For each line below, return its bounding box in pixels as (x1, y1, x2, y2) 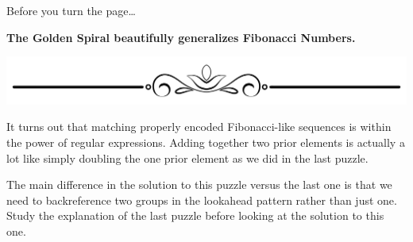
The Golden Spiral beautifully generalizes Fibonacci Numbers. (6, 29, 356, 45)
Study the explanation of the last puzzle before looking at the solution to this (6, 207, 384, 224)
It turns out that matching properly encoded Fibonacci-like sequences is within (6, 118, 392, 135)
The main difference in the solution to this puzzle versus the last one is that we (6, 176, 392, 193)
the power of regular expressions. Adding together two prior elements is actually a (6, 133, 405, 150)
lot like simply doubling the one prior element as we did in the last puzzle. (6, 149, 369, 166)
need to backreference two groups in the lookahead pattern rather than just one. (6, 191, 397, 208)
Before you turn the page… (6, 2, 136, 18)
